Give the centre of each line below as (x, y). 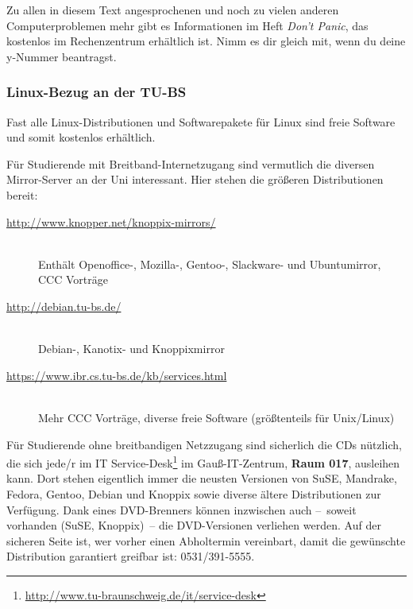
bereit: (22, 194)
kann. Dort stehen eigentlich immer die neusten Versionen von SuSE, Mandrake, (202, 478)
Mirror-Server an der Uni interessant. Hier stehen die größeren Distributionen (195, 179)
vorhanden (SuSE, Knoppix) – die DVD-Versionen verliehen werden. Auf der (194, 525)
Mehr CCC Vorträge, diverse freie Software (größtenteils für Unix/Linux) (216, 417)
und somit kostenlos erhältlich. (81, 137)
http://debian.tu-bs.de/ (64, 306)
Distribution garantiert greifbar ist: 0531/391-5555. (131, 556)
